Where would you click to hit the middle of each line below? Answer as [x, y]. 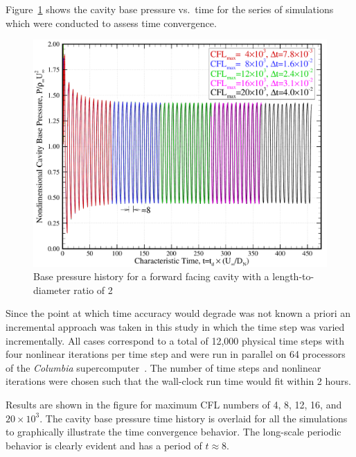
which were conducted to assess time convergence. [111, 23]
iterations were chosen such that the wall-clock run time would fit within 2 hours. [178, 381]
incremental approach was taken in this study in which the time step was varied [175, 327]
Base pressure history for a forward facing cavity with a [151, 276]
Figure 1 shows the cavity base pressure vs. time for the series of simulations [170, 9]
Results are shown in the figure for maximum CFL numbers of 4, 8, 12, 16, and [174, 405]
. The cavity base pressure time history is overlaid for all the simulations [194, 418]
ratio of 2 [93, 290]
